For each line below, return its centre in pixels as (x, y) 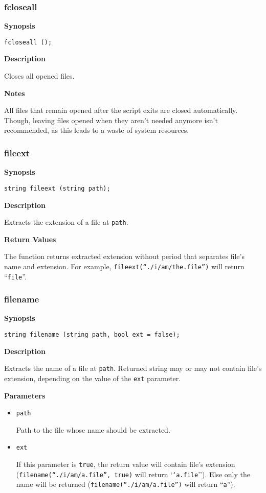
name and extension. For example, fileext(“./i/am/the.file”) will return (124, 266)
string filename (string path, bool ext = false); (92, 335)
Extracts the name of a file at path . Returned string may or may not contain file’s (133, 368)
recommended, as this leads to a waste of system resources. (97, 130)
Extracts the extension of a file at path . (66, 222)
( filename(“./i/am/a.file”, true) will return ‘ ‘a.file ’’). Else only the (133, 474)
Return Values (30, 239)
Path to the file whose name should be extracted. (93, 429)
